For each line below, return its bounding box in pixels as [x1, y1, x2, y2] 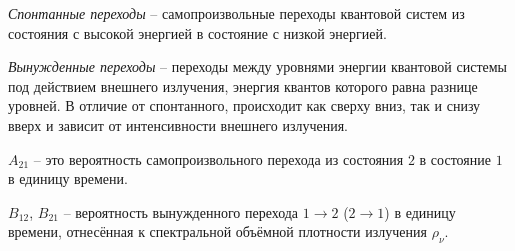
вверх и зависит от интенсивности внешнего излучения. [8, 114, 348, 135]
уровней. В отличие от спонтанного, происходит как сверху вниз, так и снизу [8, 95, 481, 116]
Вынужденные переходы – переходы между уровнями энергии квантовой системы [8, 56, 507, 77]
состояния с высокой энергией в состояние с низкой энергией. [8, 22, 387, 43]
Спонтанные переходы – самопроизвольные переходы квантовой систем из [8, 3, 465, 23]
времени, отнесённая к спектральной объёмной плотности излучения [8, 221, 427, 242]
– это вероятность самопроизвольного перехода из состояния [33, 148, 404, 169]
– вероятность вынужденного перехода [63, 201, 299, 222]
